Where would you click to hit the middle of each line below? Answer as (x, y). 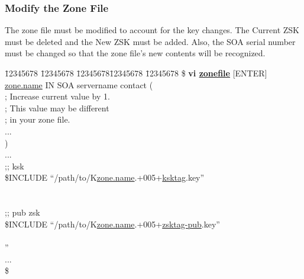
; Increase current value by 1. (57, 96)
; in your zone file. (38, 119)
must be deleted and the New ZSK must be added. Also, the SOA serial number (150, 41)
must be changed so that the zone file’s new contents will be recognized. (135, 53)
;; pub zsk (22, 212)
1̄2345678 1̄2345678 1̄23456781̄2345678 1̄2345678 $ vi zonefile (117, 73)
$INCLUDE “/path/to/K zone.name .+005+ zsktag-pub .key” (112, 224)
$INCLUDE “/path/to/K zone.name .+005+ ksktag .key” (105, 177)
